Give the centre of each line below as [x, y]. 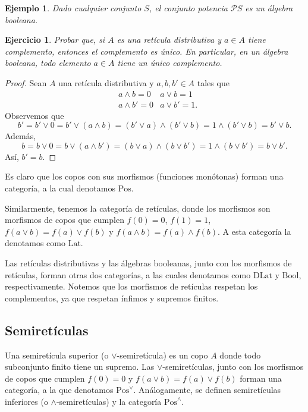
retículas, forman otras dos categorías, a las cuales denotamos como [128, 274]
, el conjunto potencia [188, 8]
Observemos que [34, 115]
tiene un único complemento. [170, 63]
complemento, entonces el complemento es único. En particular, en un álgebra [147, 51]
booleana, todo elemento [48, 63]
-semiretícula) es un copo [162, 355]
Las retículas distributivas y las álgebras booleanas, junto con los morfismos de [148, 262]
